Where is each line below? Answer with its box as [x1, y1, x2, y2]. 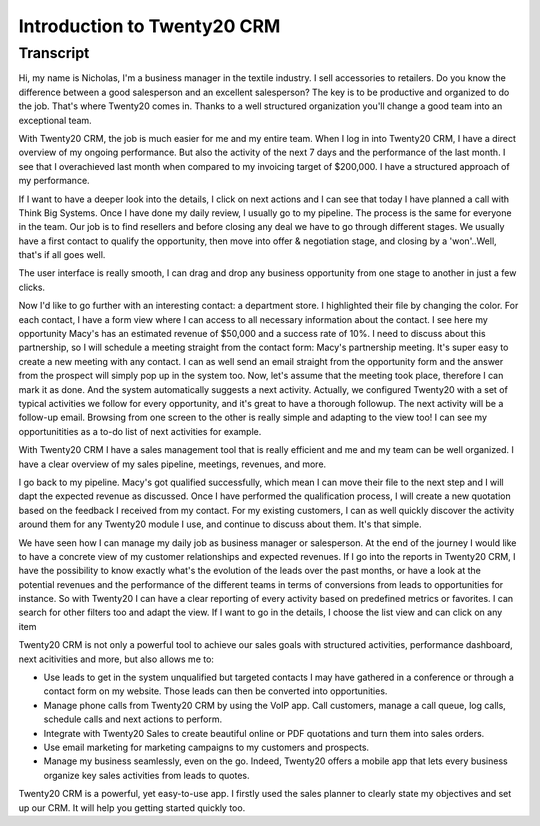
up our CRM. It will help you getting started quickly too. [18, 801, 246, 814]
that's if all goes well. [18, 249, 106, 261]
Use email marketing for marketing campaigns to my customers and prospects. [43, 741, 370, 753]
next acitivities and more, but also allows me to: [18, 653, 215, 665]
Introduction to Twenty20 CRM [18, 15, 281, 37]
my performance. [18, 175, 90, 187]
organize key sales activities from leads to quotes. [43, 769, 250, 781]
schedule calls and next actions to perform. [43, 713, 223, 725]
